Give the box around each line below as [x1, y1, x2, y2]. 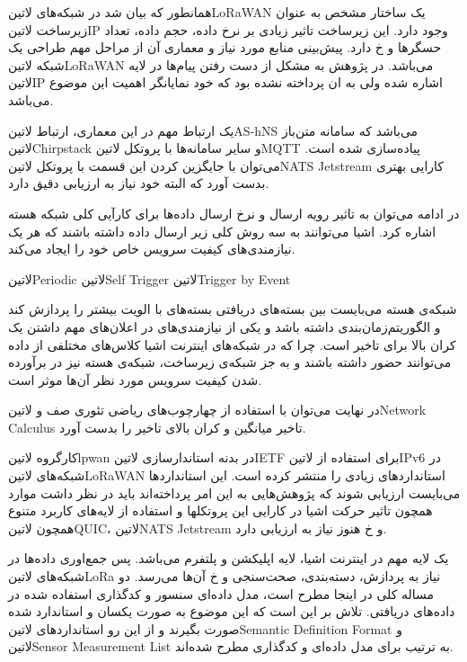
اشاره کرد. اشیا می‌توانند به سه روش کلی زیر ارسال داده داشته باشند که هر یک [8, 221, 436, 240]
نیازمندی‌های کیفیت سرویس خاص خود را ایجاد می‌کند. [8, 239, 295, 258]
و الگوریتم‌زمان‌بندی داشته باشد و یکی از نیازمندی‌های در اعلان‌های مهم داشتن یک [8, 317, 441, 335]
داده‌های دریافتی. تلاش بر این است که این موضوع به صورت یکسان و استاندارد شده [8, 602, 455, 621]
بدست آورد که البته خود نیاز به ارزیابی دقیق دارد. [8, 174, 269, 192]
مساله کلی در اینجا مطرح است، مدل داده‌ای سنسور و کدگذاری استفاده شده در [8, 584, 435, 603]
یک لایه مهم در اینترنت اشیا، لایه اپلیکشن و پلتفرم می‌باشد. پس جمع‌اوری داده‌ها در [8, 549, 449, 568]
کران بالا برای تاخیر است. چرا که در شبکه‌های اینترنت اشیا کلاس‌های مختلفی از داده [8, 335, 456, 353]
